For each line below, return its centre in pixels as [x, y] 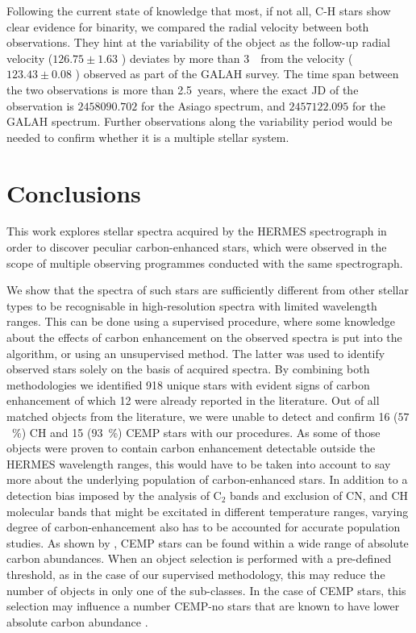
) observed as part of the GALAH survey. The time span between [237, 74]
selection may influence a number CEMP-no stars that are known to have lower [203, 606]
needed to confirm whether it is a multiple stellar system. [148, 137]
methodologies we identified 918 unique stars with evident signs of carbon [188, 384]
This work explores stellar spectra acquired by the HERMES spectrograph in [197, 231]
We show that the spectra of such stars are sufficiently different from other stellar [208, 290]
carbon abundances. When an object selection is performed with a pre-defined [199, 558]
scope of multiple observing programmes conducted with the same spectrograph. [205, 262]
